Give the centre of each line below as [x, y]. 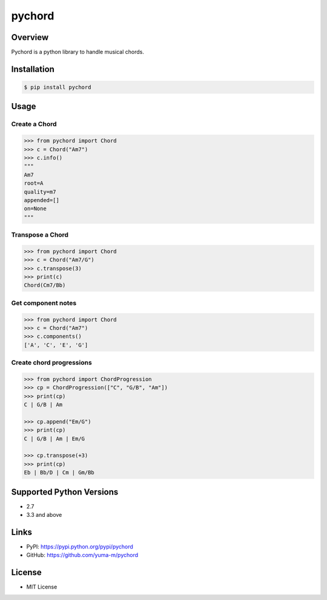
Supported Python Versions [65, 492]
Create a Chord [34, 124]
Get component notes [44, 303]
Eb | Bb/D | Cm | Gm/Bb [59, 473]
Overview [30, 37]
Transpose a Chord [40, 235]
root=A [34, 183]
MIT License [42, 587]
